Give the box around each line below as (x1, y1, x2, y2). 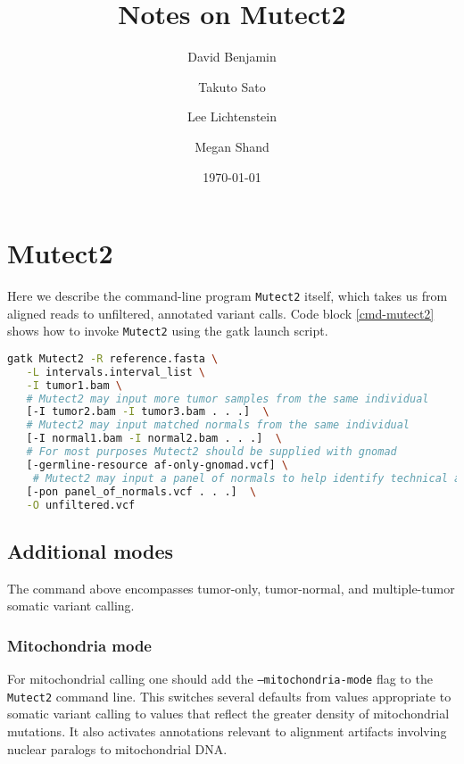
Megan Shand (195, 137, 269, 155)
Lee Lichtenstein (186, 107, 277, 126)
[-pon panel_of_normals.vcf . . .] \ (26, 485, 257, 498)
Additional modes (7, 536, 174, 564)
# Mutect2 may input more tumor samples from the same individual (26, 392, 429, 405)
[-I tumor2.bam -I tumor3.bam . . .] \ (26, 405, 269, 419)
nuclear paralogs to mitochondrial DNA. (7, 739, 228, 758)
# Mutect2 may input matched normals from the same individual (26, 419, 410, 432)
